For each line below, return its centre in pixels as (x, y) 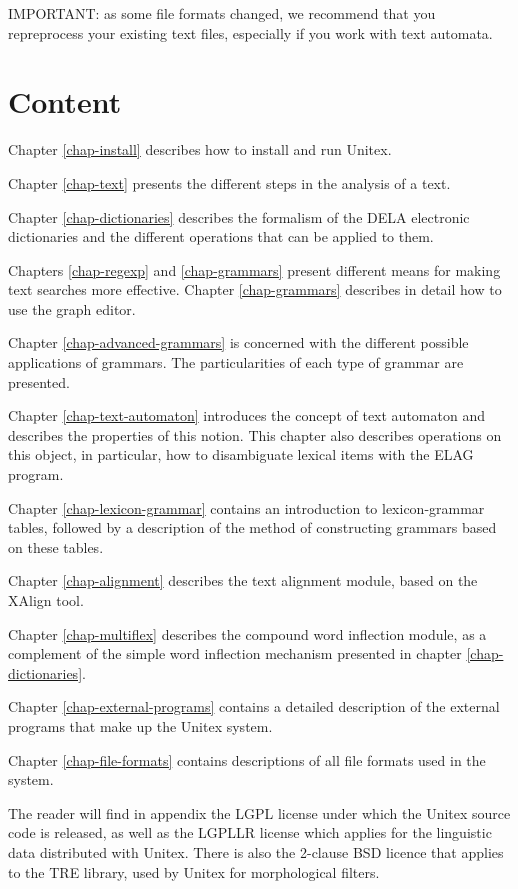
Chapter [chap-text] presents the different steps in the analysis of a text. (229, 182)
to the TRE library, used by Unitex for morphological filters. (194, 871)
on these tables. (56, 546)
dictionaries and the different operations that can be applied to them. (221, 236)
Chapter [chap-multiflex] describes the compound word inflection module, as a (247, 633)
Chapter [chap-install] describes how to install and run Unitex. (200, 149)
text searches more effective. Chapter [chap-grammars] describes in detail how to (255, 289)
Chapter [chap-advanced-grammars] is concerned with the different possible (238, 342)
